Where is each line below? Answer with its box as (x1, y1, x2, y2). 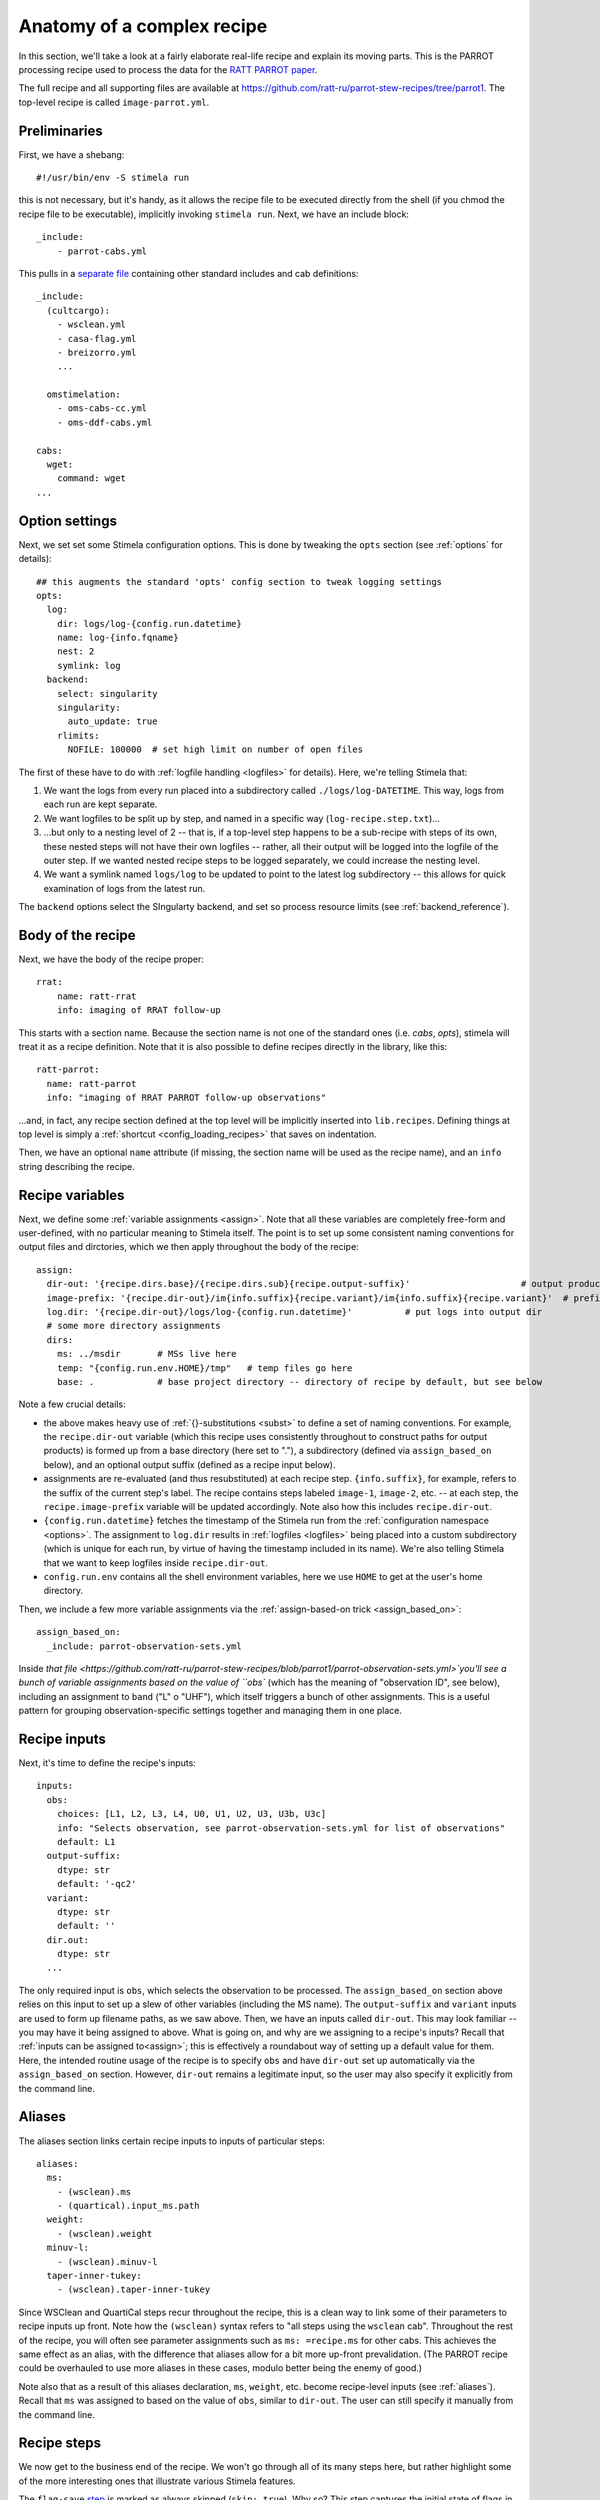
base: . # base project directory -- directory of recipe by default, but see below (56, 1376, 543, 1387)
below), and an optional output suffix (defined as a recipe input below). (43, 1458, 336, 1470)
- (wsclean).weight (56, 2228, 153, 2239)
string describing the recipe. (18, 1160, 135, 1172)
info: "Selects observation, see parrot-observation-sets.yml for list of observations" (56, 1822, 506, 1834)
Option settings (18, 512, 117, 529)
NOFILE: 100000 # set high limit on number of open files (67, 744, 364, 755)
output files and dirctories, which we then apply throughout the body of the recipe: (18, 1241, 359, 1253)
